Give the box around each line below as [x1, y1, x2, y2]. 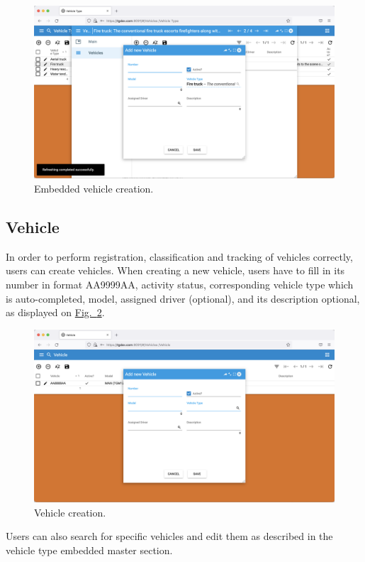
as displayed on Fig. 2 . [6, 305, 105, 320]
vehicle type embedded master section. [6, 543, 173, 558]
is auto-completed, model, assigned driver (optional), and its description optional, [6, 291, 360, 306]
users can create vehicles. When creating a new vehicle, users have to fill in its [6, 263, 345, 278]
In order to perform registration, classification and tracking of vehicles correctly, [6, 249, 353, 264]
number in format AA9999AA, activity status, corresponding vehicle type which [6, 277, 354, 292]
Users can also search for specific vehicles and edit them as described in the [6, 529, 333, 544]
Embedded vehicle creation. [34, 181, 154, 196]
